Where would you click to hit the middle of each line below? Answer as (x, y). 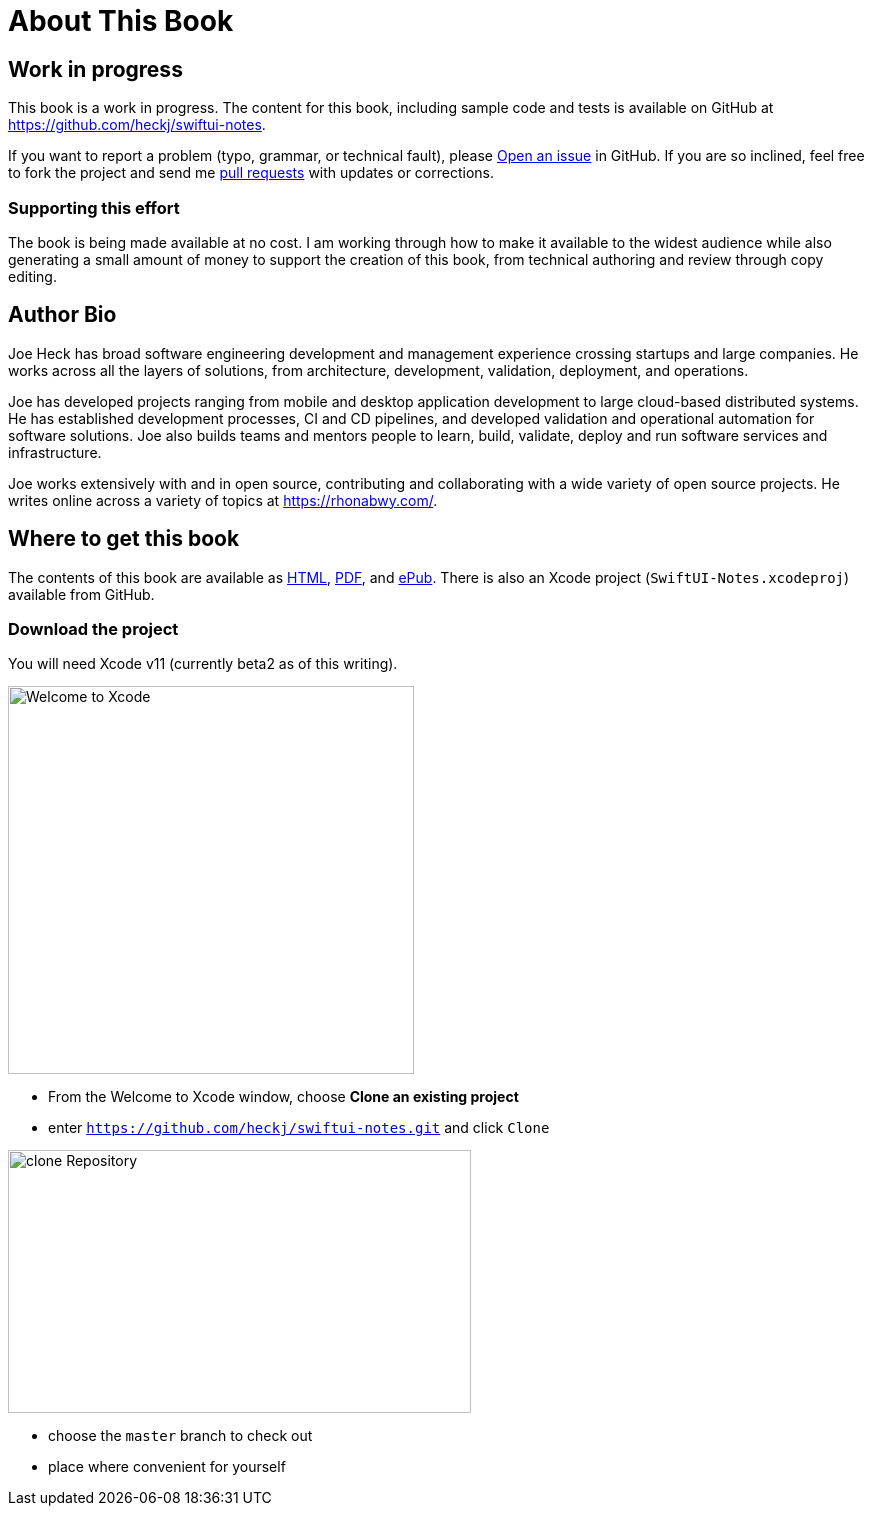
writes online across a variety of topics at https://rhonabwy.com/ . (223, 500)
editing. (32, 276)
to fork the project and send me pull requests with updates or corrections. (251, 173)
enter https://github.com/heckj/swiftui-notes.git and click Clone (299, 1128)
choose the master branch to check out (180, 1436)
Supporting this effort (94, 207)
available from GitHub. (81, 594)
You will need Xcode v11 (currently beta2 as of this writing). (203, 664)
